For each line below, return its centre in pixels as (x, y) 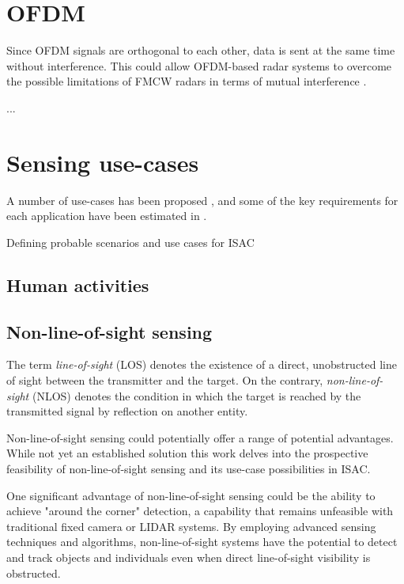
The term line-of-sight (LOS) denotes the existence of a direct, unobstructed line (202, 364)
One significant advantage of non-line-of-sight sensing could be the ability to (191, 495)
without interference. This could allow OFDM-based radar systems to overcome (199, 65)
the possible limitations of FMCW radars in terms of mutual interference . (187, 81)
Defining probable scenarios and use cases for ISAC (130, 242)
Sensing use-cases (103, 162)
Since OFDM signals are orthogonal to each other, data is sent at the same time (201, 50)
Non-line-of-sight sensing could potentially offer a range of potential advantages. (200, 437)
